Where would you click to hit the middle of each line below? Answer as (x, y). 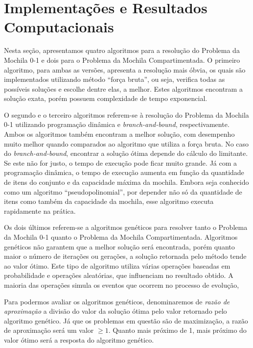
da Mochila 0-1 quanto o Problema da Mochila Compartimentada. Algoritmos (121, 237)
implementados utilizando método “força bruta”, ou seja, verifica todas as (115, 79)
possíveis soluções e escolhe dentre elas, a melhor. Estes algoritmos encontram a (123, 88)
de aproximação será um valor (49, 330)
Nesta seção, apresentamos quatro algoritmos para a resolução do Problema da (122, 50)
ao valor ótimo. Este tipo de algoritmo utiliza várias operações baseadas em (117, 265)
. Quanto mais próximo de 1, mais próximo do (177, 330)
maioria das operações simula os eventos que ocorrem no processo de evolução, (122, 285)
